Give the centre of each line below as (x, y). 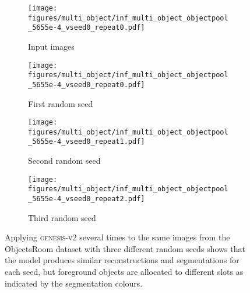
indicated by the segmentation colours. (74, 283)
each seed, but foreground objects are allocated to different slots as (124, 272)
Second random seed (64, 161)
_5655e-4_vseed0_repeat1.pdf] (87, 142)
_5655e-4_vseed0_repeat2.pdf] (87, 199)
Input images (51, 46)
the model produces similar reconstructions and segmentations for (122, 260)
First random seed (61, 103)
